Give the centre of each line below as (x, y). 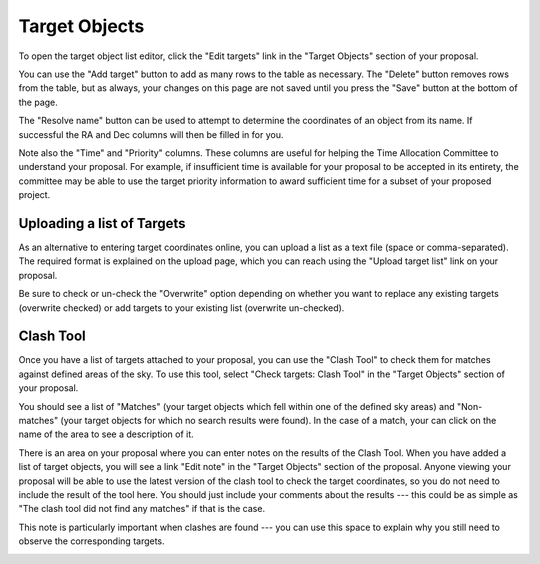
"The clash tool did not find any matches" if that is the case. (141, 509)
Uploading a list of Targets (102, 223)
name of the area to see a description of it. (106, 434)
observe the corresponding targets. (91, 541)
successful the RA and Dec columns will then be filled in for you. (151, 134)
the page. (38, 102)
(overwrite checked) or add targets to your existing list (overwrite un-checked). (181, 307)
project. (34, 195)
